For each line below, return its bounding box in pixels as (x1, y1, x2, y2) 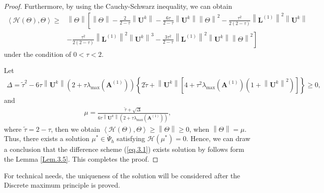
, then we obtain (51, 123, 100, 134)
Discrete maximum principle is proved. (4, 180, 120, 190)
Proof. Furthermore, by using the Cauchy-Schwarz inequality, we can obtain (4, 1, 232, 11)
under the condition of (4, 48, 71, 59)
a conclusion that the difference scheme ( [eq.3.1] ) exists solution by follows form (4, 144, 244, 154)
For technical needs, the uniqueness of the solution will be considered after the (4, 170, 240, 180)
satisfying (117, 133, 146, 144)
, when (189, 123, 209, 134)
